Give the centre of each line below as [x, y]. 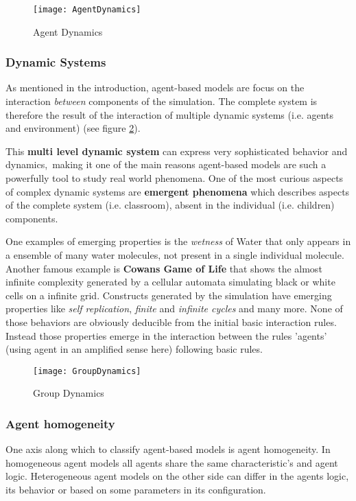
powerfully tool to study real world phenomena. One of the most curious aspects [175, 178]
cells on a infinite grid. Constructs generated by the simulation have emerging [169, 295]
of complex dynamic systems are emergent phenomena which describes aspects [178, 191]
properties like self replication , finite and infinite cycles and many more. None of [174, 308]
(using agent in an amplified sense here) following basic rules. [134, 349]
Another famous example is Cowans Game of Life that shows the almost [164, 268]
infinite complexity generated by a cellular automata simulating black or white [170, 282]
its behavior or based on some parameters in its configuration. [136, 489]
